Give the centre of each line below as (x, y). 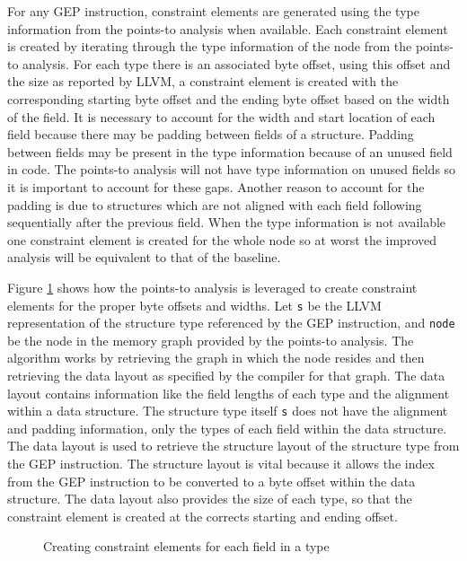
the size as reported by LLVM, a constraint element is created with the (203, 81)
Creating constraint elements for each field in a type (186, 546)
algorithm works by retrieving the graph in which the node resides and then (216, 358)
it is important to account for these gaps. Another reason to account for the (216, 186)
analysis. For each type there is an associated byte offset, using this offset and (237, 63)
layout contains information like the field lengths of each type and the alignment (229, 393)
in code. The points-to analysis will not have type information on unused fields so (232, 169)
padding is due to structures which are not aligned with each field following (215, 204)
